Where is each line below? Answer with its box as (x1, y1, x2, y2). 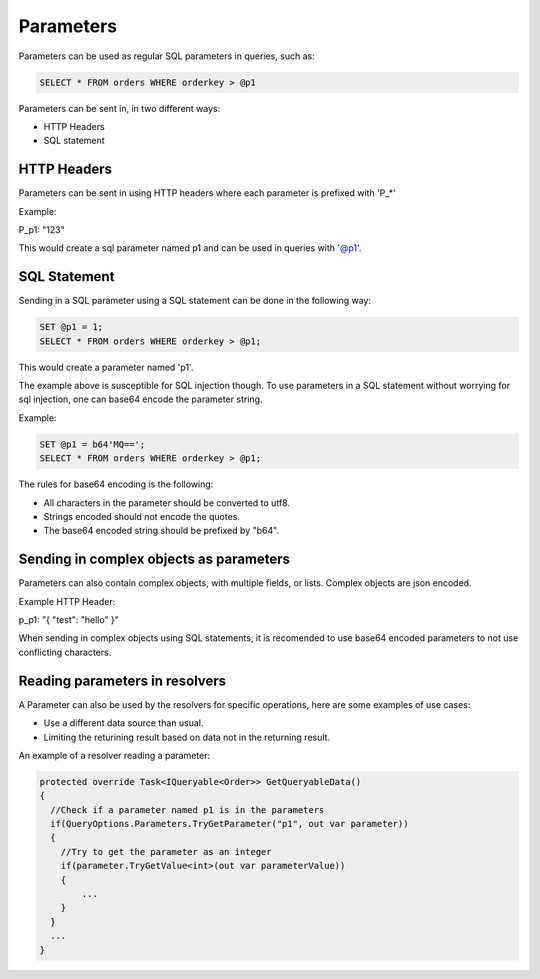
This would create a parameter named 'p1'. (18, 361, 194, 373)
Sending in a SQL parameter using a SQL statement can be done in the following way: (18, 295, 372, 307)
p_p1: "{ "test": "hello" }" (18, 614, 120, 626)
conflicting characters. (18, 646, 112, 658)
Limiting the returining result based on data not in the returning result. (43, 731, 330, 743)
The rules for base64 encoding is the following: (18, 478, 214, 490)
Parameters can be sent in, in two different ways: (18, 102, 221, 114)
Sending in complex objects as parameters (18, 551, 290, 568)
